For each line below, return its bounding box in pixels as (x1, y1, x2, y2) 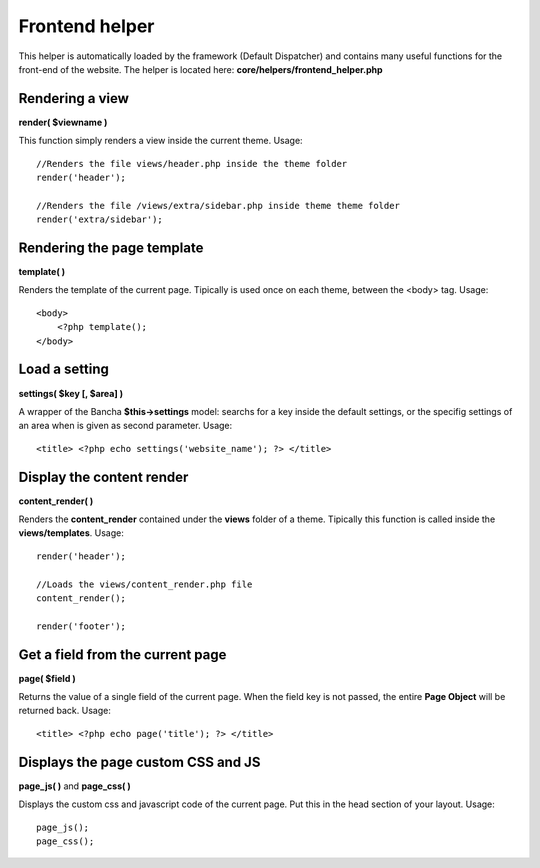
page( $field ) (18, 672, 77, 684)
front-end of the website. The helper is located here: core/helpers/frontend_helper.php (18, 63, 384, 75)
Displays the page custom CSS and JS (18, 753, 261, 770)
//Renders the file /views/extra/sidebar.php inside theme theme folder (36, 200, 400, 211)
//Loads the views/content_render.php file (36, 578, 253, 590)
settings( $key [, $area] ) (18, 387, 124, 399)
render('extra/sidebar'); (36, 214, 164, 225)
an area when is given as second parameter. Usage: (18, 420, 233, 432)
